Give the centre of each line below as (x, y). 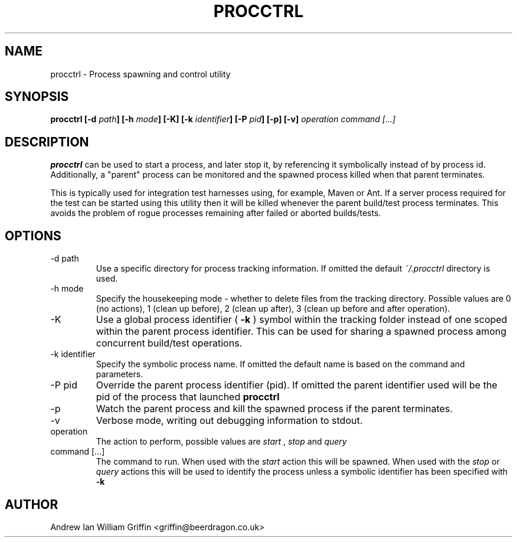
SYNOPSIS (37, 97)
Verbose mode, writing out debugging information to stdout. (229, 421)
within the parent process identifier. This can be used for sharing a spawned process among (301, 332)
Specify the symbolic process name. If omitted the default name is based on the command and (280, 364)
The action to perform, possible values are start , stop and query (221, 442)
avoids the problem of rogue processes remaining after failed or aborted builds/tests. (216, 213)
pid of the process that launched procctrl (188, 397)
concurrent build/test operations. (169, 343)
